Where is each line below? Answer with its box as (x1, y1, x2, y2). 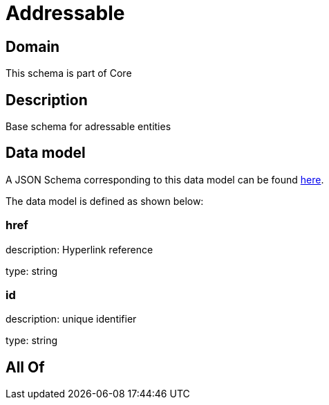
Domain (6, 37, 60, 55)
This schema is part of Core (6, 67, 132, 80)
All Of (6, 358, 45, 376)
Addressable (6, 1, 125, 25)
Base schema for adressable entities (6, 120, 171, 133)
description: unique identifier (6, 313, 137, 325)
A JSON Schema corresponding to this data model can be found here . (6, 173, 324, 186)
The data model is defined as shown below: (6, 195, 204, 207)
